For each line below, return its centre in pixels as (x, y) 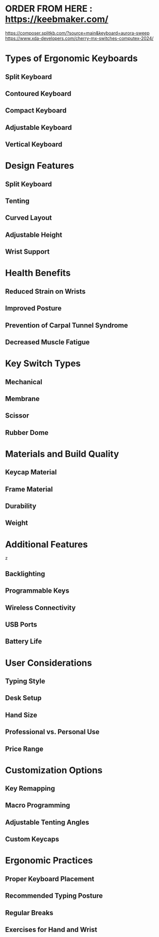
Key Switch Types (43, 364)
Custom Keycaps (32, 839)
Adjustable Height (34, 235)
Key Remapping (30, 788)
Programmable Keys (37, 591)
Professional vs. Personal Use (52, 732)
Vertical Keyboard (34, 145)
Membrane (22, 399)
